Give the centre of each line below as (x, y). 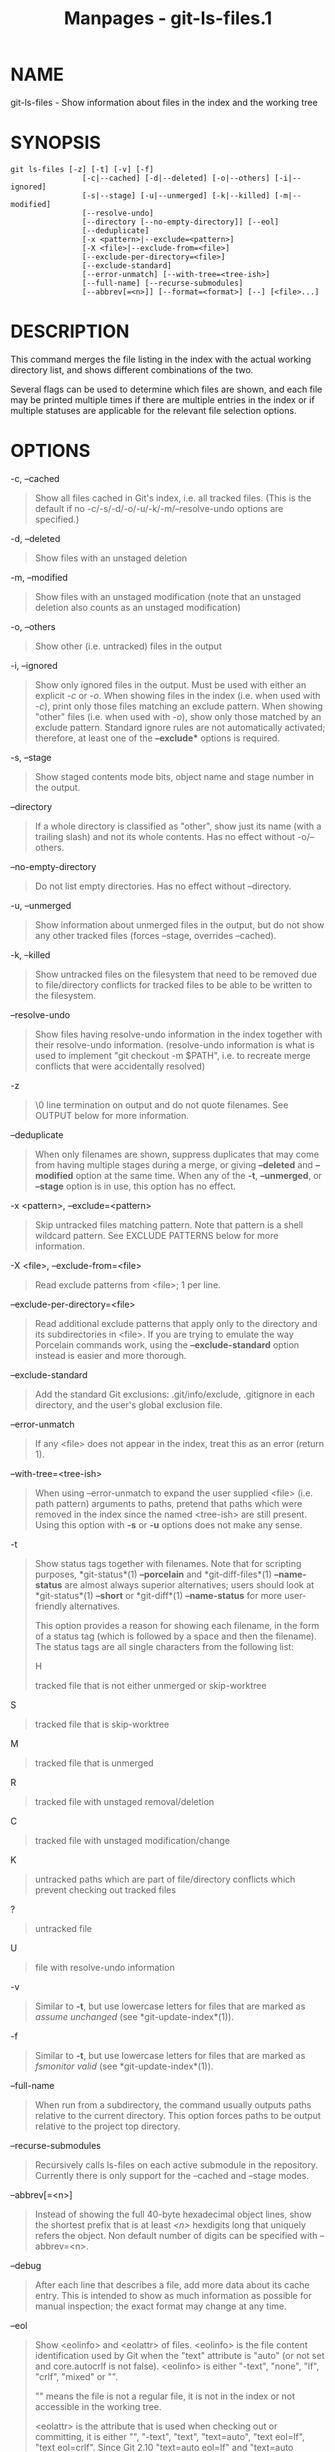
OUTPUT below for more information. (112, 1115)
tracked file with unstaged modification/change (132, 1840)
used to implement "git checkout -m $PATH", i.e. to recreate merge (172, 1055)
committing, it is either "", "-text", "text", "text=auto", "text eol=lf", (169, 2436)
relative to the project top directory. (107, 2126)
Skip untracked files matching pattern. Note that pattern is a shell (168, 1224)
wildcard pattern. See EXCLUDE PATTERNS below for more (156, 1235)
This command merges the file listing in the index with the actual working (161, 359)
